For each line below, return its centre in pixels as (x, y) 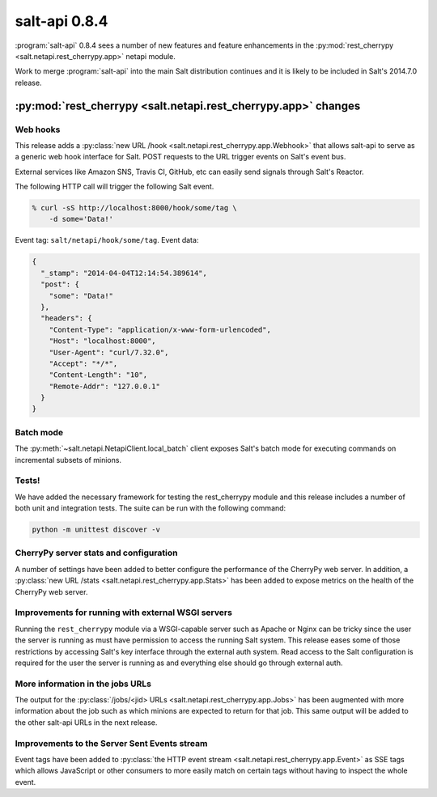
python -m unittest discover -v (96, 530)
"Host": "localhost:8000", (103, 341)
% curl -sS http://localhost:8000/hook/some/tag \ (135, 208)
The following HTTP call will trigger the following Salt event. (115, 187)
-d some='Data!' (81, 219)
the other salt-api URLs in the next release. (86, 722)
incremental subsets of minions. (68, 460)
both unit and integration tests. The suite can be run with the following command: (151, 508)
